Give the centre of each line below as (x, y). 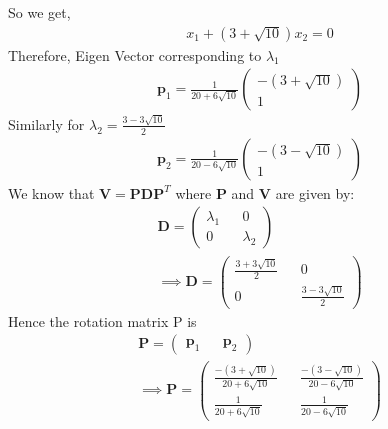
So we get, (39, 12)
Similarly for (46, 123)
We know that (51, 192)
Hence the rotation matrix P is (102, 320)
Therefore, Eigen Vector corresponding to (135, 54)
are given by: (315, 192)
